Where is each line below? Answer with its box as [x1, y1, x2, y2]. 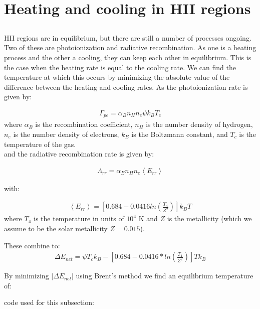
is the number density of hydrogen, [146, 119, 253, 129]
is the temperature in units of [34, 213, 124, 224]
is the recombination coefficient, [35, 119, 133, 129]
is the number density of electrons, [13, 129, 119, 139]
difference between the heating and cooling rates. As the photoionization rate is [4, 81, 248, 92]
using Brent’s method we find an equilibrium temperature [76, 270, 253, 281]
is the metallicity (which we [167, 213, 252, 224]
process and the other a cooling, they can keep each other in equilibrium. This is [4, 52, 251, 62]
